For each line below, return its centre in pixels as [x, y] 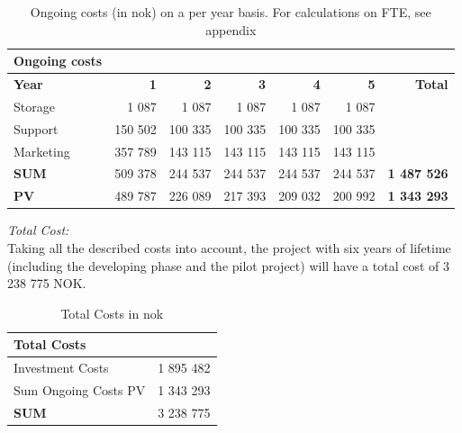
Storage [34, 106]
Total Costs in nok [112, 313]
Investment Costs [61, 368]
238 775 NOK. [47, 283]
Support [36, 128]
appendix [231, 29]
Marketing [42, 151]
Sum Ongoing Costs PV [80, 390]
